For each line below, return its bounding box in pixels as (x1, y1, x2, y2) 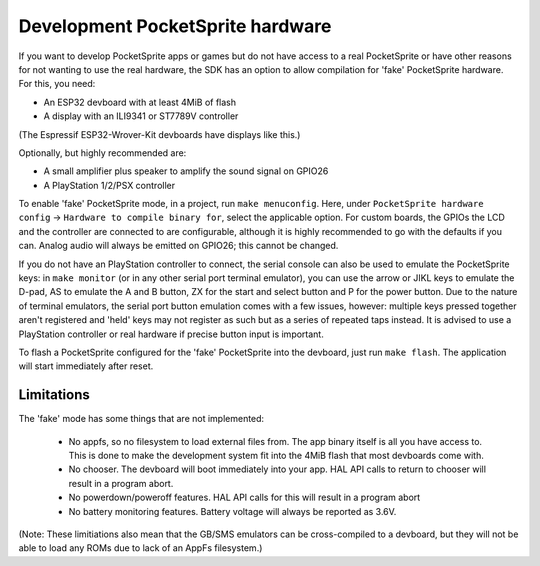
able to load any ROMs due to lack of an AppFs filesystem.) (18, 542, 263, 554)
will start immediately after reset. (18, 360, 154, 372)
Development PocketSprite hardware (18, 15, 332, 37)
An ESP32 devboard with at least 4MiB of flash (43, 96, 237, 108)
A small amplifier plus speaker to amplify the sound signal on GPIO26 (43, 165, 329, 177)
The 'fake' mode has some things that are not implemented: (18, 413, 265, 425)
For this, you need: (18, 78, 96, 90)
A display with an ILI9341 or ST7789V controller (43, 110, 239, 122)
